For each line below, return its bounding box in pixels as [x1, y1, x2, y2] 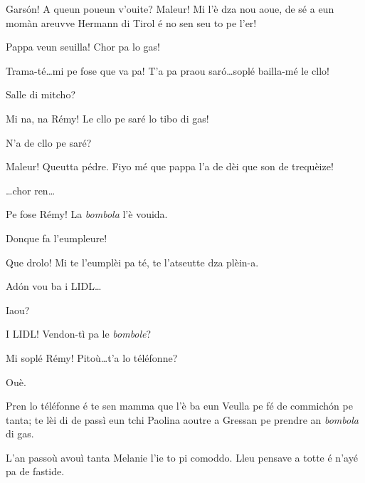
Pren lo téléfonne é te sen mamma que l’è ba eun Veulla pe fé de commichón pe [6, 398, 353, 413]
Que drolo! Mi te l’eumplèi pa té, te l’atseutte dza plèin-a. [6, 254, 259, 269]
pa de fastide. [6, 464, 65, 479]
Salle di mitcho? [6, 87, 75, 102]
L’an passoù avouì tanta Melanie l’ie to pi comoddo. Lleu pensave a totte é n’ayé [6, 450, 358, 464]
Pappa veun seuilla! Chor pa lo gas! [6, 39, 161, 54]
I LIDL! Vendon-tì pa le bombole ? [6, 326, 152, 341]
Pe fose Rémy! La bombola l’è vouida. [6, 207, 168, 222]
